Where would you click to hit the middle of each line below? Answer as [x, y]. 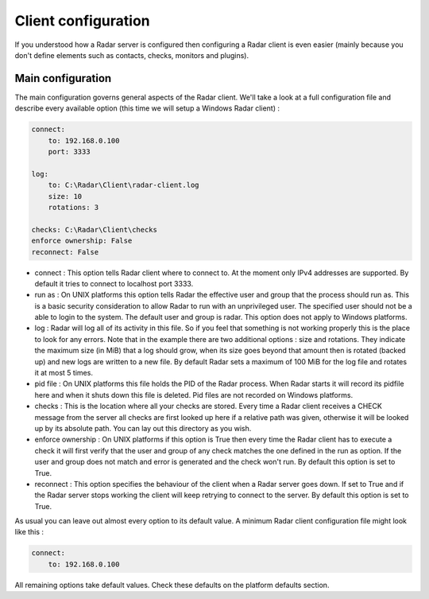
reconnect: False [65, 252]
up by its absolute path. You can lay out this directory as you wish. [143, 428]
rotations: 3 [73, 207]
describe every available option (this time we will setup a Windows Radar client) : [147, 108]
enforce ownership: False [82, 241]
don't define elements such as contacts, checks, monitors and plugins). [132, 55]
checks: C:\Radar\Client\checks [95, 229]
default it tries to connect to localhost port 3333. [114, 283]
